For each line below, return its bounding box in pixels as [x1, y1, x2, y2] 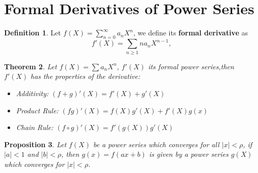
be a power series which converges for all [93, 139, 219, 149]
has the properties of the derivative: [30, 71, 140, 81]
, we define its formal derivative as [133, 27, 248, 38]
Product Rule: [16, 105, 59, 115]
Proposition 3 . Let [4, 139, 66, 149]
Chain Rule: [16, 122, 53, 133]
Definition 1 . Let [4, 27, 61, 38]
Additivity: [16, 88, 49, 98]
